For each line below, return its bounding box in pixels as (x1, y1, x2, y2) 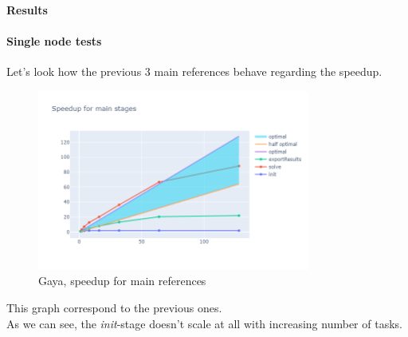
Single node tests (6, 33, 102, 50)
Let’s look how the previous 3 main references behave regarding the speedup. (6, 63, 382, 80)
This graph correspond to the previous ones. (6, 299, 222, 315)
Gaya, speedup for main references (38, 272, 206, 289)
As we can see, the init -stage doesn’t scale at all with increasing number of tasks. (6, 315, 402, 331)
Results (6, 2, 48, 18)
